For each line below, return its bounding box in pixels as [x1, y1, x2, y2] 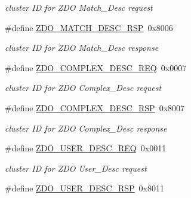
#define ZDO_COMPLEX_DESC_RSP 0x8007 [5, 101, 185, 114]
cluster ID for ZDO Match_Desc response [5, 41, 159, 54]
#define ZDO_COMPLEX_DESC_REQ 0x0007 [5, 61, 187, 74]
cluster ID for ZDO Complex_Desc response [5, 121, 167, 134]
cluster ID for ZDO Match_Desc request [5, 1, 153, 13]
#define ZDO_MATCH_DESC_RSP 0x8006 [5, 21, 173, 33]
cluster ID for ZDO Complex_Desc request [5, 81, 162, 94]
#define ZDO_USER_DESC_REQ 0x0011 [5, 142, 167, 154]
